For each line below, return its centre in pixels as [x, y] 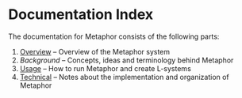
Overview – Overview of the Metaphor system [95, 51]
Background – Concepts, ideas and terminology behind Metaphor [127, 60]
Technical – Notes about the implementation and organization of [125, 77]
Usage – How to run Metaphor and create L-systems [106, 68]
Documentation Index [81, 15]
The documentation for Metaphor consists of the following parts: [114, 36]
